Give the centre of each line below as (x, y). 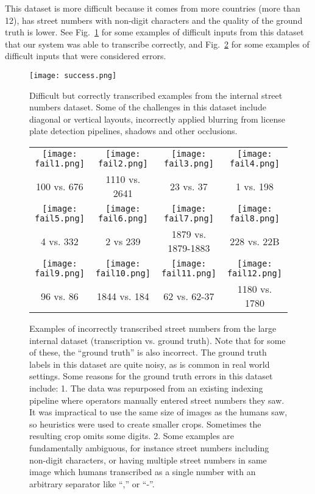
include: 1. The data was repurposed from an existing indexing (146, 388)
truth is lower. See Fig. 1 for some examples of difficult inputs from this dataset (154, 32)
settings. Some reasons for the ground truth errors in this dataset (151, 376)
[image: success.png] (73, 75)
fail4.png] (255, 163)
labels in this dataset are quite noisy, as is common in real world (150, 364)
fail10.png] (123, 273)
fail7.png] (189, 218)
